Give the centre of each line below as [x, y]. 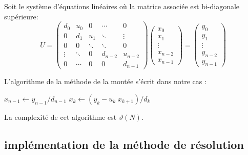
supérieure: [21, 16]
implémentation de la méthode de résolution [124, 144]
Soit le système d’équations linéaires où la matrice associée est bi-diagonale [122, 6]
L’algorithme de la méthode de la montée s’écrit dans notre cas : [105, 81]
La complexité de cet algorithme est [60, 117]
